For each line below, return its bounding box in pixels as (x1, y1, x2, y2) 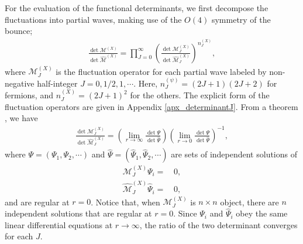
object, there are (220, 195, 279, 208)
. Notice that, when (91, 195, 160, 208)
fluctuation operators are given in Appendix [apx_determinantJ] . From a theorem (5, 100, 298, 112)
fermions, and (5, 89, 53, 101)
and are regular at (5, 195, 70, 208)
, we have (5, 112, 38, 124)
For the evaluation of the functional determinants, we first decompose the (5, 2, 268, 13)
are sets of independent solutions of (171, 148, 298, 160)
